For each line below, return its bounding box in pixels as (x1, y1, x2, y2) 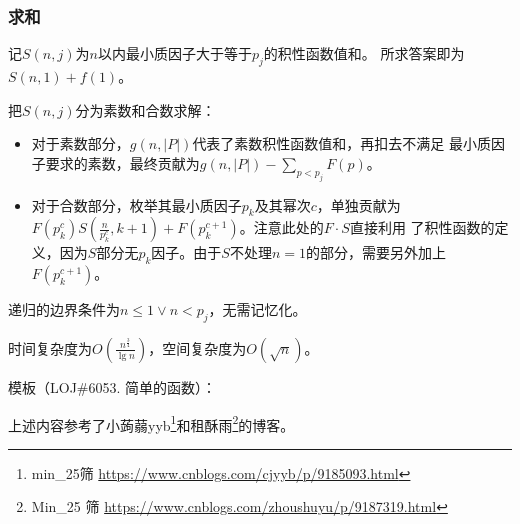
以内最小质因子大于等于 (97, 43, 252, 64)
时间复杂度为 (8, 337, 92, 358)
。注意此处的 (239, 217, 324, 238)
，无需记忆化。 (208, 299, 307, 320)
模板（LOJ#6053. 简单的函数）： (8, 376, 217, 397)
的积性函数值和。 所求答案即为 (263, 43, 465, 64)
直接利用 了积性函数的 (349, 217, 495, 238)
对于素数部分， (31, 133, 130, 154)
